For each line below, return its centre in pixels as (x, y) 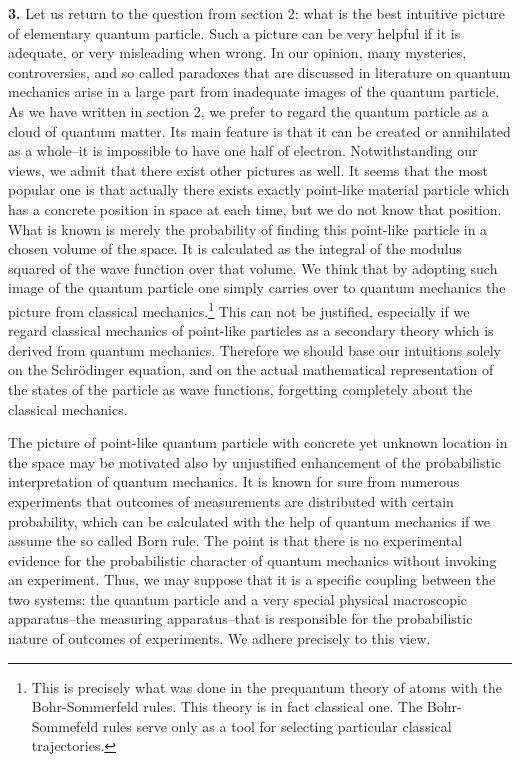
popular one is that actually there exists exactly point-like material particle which (259, 189)
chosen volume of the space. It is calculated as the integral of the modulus (235, 248)
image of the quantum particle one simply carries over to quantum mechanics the (257, 287)
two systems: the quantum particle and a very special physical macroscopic (238, 598)
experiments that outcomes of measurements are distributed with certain (231, 500)
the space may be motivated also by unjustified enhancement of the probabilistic (255, 461)
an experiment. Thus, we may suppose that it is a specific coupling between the (252, 579)
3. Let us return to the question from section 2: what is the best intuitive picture (257, 13)
